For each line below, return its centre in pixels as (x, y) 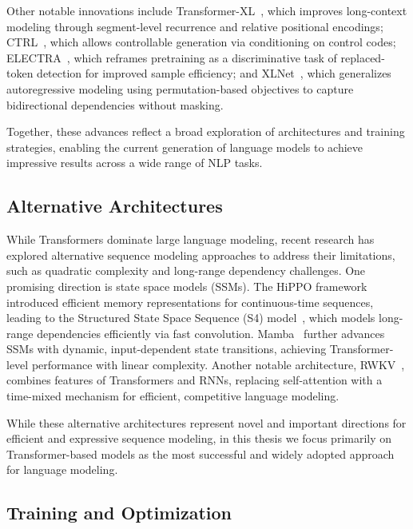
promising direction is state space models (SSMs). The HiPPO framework (187, 286)
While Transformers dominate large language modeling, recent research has (191, 239)
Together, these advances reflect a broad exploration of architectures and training (206, 131)
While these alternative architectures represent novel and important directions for (206, 422)
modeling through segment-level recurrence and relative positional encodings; (195, 26)
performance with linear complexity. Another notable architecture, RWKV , (218, 364)
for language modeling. (62, 469)
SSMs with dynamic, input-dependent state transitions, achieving (167, 349)
